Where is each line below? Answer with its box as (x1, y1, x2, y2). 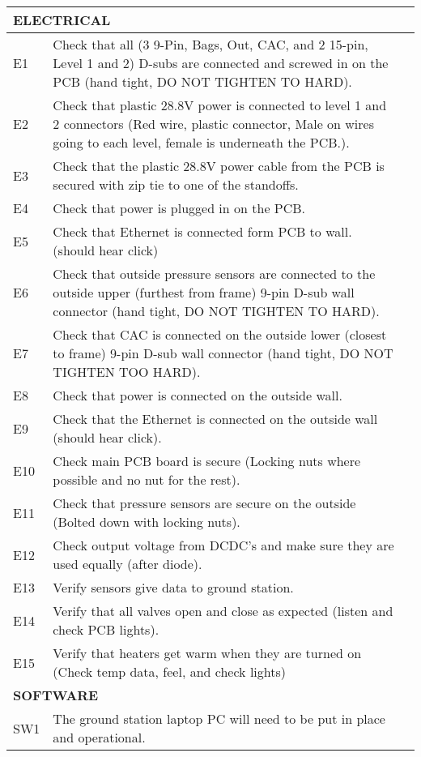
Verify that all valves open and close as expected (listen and (53, 601, 393, 620)
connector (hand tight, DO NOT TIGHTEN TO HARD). (53, 302, 380, 320)
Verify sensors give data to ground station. (53, 578, 294, 597)
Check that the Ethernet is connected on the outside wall (53, 409, 378, 428)
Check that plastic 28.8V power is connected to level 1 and (53, 96, 387, 114)
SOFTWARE (13, 686, 99, 704)
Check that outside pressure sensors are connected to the (53, 264, 376, 283)
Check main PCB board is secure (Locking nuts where (53, 451, 361, 470)
